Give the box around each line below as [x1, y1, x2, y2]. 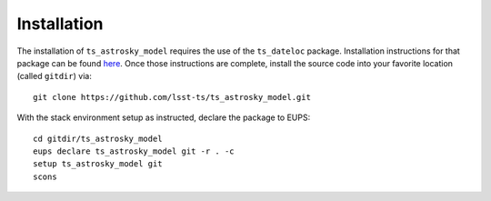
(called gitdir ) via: [16, 71, 93, 82]
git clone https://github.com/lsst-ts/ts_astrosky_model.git [33, 92, 311, 102]
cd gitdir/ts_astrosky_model [33, 133, 163, 144]
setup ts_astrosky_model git [33, 159, 163, 169]
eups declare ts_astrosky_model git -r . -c [33, 146, 235, 156]
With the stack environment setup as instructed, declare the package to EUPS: [16, 112, 311, 123]
